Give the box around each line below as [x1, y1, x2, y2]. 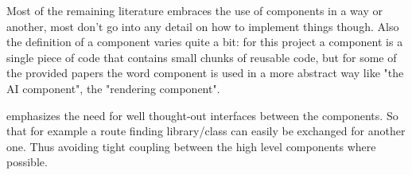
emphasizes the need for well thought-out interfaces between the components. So [6, 107, 398, 123]
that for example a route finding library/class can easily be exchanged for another [6, 122, 406, 139]
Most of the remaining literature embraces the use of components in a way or [6, 2, 383, 18]
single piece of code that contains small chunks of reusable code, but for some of [6, 49, 397, 65]
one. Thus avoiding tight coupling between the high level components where [6, 138, 376, 154]
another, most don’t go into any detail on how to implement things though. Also [6, 17, 399, 34]
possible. [6, 154, 48, 170]
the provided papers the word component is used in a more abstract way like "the [6, 64, 404, 81]
